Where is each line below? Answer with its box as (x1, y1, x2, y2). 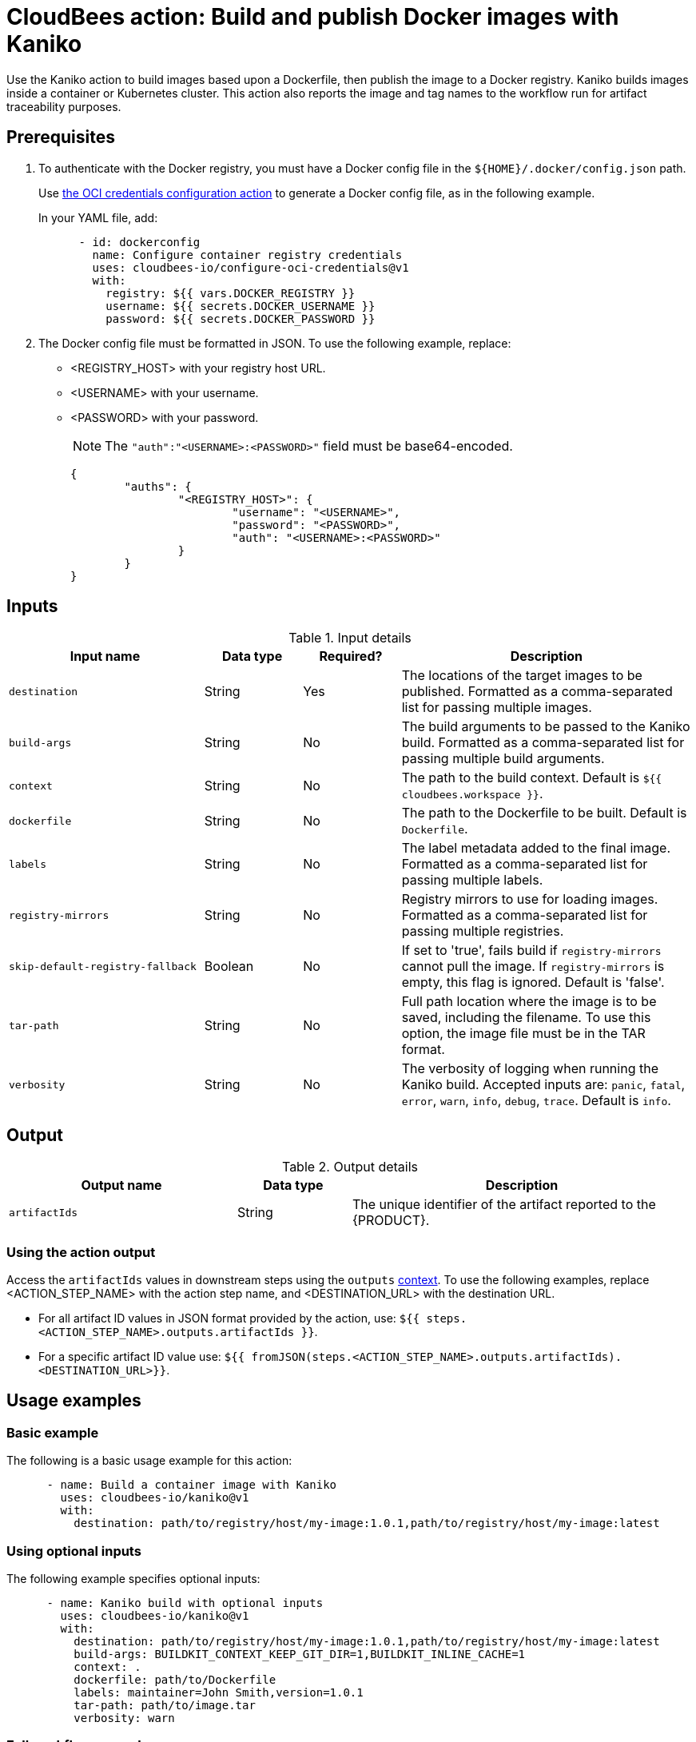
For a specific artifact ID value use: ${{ (38, 1350, 245, 1364)
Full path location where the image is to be (401, 993, 657, 1010)
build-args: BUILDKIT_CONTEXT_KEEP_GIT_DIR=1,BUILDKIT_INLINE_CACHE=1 (74, 1648, 526, 1660)
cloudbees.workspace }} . (401, 785, 543, 802)
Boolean (204, 958, 254, 975)
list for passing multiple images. (401, 699, 592, 716)
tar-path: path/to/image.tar (74, 1699, 256, 1712)
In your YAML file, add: (38, 210, 158, 225)
